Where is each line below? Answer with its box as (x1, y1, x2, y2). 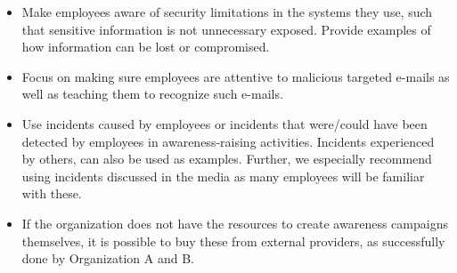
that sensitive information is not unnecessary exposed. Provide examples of (21, 20, 431, 38)
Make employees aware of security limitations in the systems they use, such (21, 3, 433, 20)
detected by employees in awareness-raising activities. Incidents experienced (21, 132, 435, 150)
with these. (21, 184, 82, 203)
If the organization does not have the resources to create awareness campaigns (21, 213, 448, 232)
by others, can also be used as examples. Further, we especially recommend (21, 149, 432, 168)
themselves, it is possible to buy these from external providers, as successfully (21, 231, 445, 250)
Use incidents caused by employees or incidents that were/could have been (21, 114, 428, 132)
